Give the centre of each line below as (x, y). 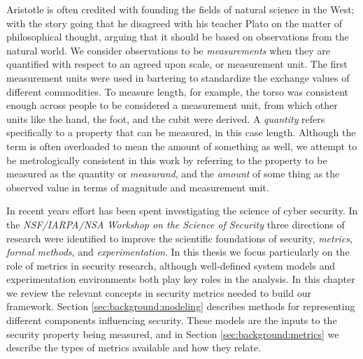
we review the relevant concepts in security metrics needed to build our (159, 292)
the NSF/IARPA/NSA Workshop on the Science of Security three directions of (176, 224)
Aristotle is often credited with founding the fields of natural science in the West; (180, 9)
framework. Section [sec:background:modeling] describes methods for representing (181, 306)
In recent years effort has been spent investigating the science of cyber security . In (182, 211)
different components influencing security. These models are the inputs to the (172, 320)
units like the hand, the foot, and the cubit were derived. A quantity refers (166, 118)
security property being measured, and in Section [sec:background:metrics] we (173, 334)
